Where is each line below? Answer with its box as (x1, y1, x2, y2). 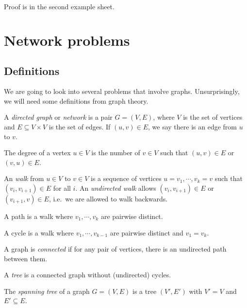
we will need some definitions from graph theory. (4, 95, 148, 106)
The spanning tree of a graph (4, 286, 90, 296)
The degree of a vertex (4, 147, 71, 158)
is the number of (91, 147, 140, 158)
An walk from (4, 173, 44, 183)
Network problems (4, 30, 130, 50)
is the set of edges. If (49, 121, 111, 131)
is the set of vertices (183, 112, 243, 122)
